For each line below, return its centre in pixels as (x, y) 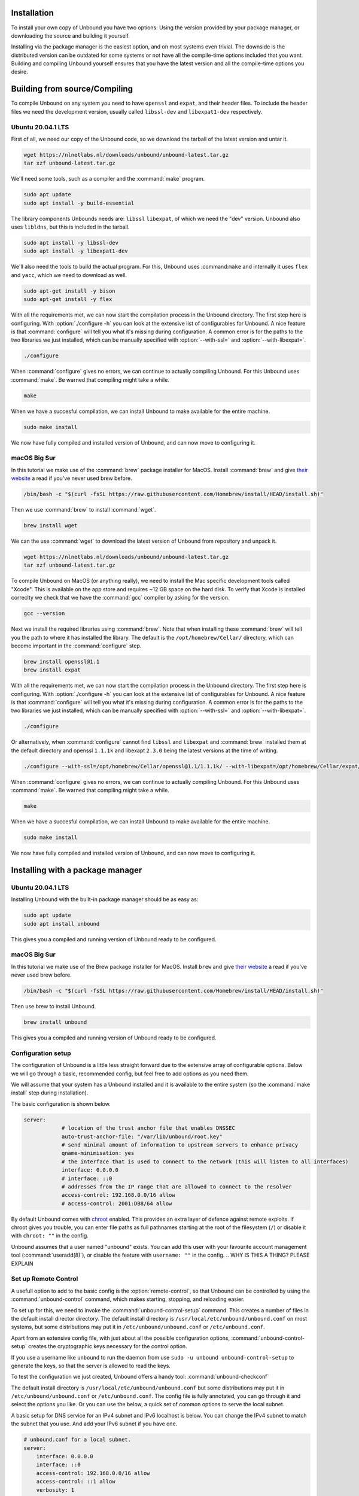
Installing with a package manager (77, 870)
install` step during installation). (50, 1093)
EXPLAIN (22, 1263)
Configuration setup (41, 1053)
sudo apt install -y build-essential (79, 203)
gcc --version (44, 614)
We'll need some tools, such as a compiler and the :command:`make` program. (108, 179)
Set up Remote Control (45, 1279)
